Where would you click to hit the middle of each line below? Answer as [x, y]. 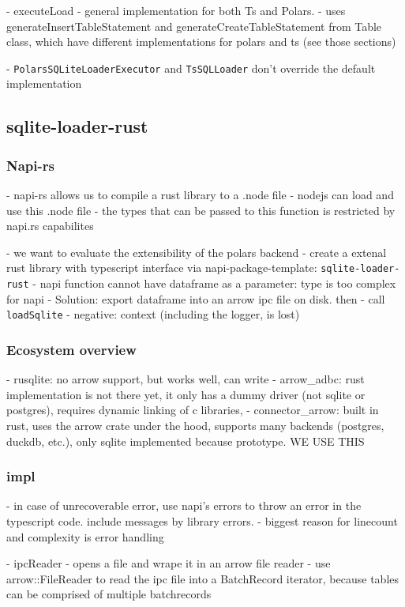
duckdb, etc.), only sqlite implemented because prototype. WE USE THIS [186, 441]
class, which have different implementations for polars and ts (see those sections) [201, 41]
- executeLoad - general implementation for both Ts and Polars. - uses [176, 10]
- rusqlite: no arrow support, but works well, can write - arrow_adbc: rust [186, 379]
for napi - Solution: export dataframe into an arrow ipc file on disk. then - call [196, 298]
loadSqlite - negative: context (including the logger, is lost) [153, 314]
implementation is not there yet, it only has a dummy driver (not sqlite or [186, 394]
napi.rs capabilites [50, 226]
